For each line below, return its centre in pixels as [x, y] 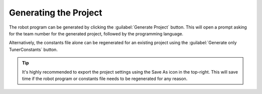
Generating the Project [56, 13]
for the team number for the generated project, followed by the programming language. [96, 33]
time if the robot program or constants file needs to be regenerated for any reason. [105, 78]
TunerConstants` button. [33, 49]
